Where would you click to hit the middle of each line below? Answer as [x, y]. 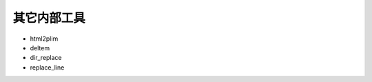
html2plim [44, 39]
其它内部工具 [49, 18]
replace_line [47, 67]
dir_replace [46, 58]
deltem [40, 48]
